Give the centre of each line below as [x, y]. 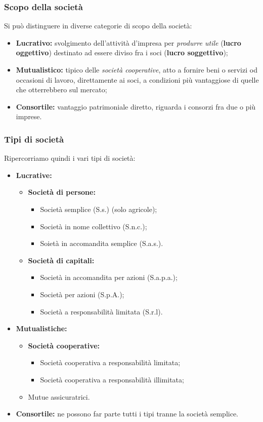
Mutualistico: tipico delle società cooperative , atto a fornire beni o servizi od [137, 69]
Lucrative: [34, 175]
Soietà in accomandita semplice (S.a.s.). [102, 243]
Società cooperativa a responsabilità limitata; [110, 362]
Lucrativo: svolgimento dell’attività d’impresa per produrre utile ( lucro [128, 42]
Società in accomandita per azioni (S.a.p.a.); [109, 277]
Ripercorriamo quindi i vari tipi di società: [70, 158]
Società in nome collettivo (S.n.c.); [94, 226]
